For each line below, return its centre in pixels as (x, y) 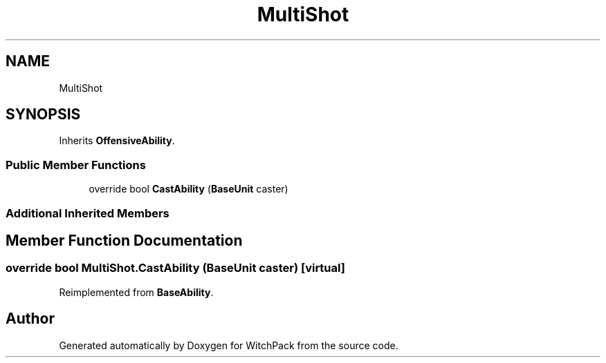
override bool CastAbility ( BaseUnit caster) (189, 189)
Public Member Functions (76, 165)
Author (30, 319)
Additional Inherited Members (88, 213)
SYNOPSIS (43, 115)
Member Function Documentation (124, 240)
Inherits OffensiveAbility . (117, 141)
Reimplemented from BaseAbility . (136, 292)
